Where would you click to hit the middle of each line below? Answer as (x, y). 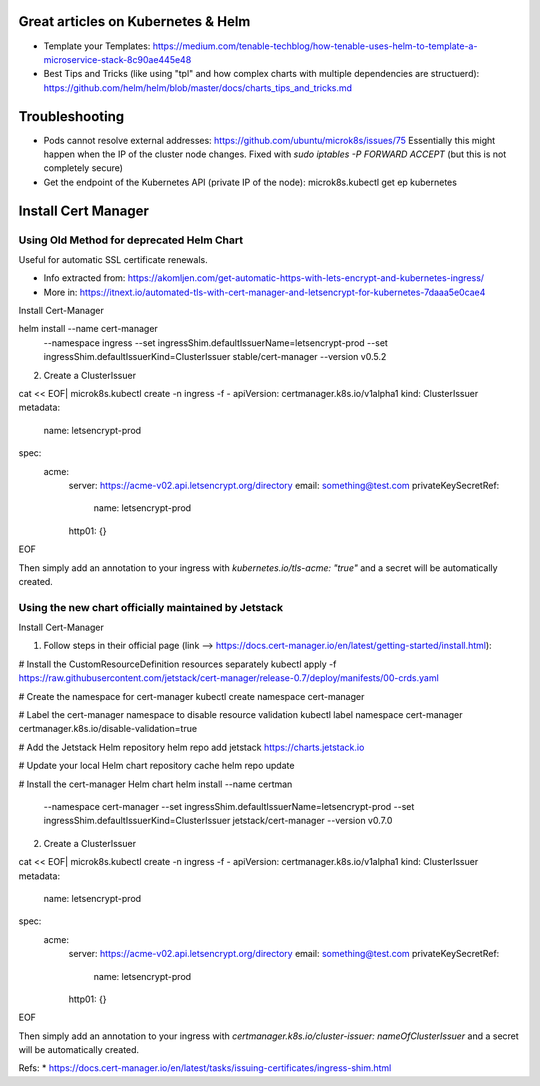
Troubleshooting (71, 116)
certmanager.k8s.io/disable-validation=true (108, 729)
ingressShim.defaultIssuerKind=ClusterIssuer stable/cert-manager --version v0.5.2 (215, 357)
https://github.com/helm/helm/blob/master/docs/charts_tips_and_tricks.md (198, 87)
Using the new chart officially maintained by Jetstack (151, 607)
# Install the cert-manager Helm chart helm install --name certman (155, 784)
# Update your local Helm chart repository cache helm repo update (156, 766)
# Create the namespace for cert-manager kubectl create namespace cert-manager (191, 696)
